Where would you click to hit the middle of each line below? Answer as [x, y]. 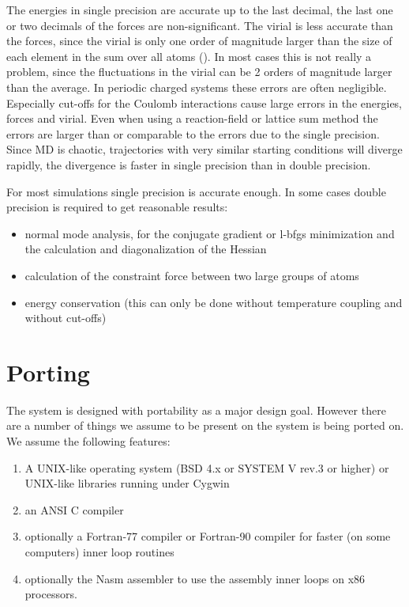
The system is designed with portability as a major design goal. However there [196, 410]
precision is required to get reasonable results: [117, 207]
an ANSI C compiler [74, 509]
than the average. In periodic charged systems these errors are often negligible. [197, 87]
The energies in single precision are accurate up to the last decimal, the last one [200, 9]
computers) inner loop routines [99, 551]
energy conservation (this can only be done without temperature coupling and [214, 302]
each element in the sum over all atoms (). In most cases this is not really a [189, 56]
